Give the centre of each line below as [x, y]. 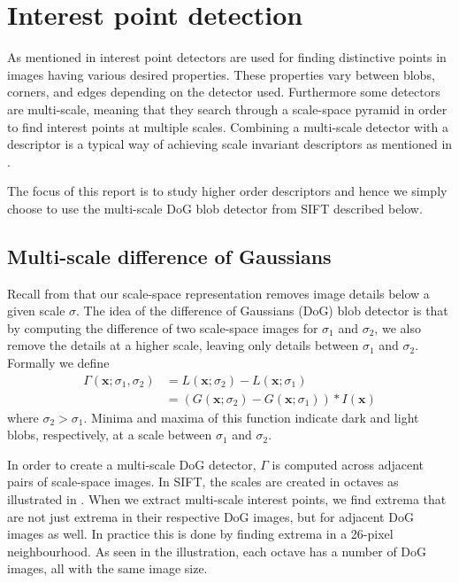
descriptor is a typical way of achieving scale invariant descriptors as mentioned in [230, 144]
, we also [398, 327]
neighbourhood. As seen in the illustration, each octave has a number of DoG [217, 551]
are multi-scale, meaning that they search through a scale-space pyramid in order [227, 109]
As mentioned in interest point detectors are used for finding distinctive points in [227, 57]
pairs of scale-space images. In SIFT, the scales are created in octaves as [203, 482]
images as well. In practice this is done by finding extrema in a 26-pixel [200, 534]
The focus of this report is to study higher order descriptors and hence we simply [227, 191]
